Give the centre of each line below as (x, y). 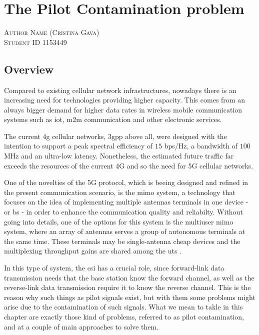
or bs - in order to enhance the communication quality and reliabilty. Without (123, 212)
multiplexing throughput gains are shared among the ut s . (93, 251)
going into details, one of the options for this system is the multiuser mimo (119, 221)
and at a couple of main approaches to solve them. (81, 326)
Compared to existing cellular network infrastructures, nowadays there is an (120, 90)
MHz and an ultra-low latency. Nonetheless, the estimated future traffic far (119, 156)
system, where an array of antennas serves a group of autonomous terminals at (125, 231)
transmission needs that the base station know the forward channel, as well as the (129, 277)
